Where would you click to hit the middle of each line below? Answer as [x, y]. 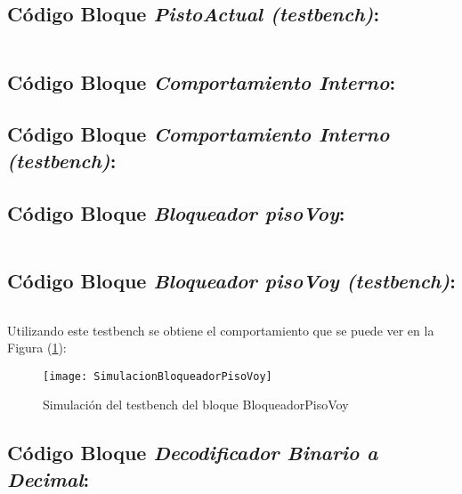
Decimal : [49, 478]
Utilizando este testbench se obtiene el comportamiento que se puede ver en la [221, 330]
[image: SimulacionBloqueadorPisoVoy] [158, 376]
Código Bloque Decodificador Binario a [193, 453]
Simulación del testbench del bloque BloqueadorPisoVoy [196, 405]
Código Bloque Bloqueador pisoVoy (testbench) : [231, 280]
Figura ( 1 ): [37, 348]
